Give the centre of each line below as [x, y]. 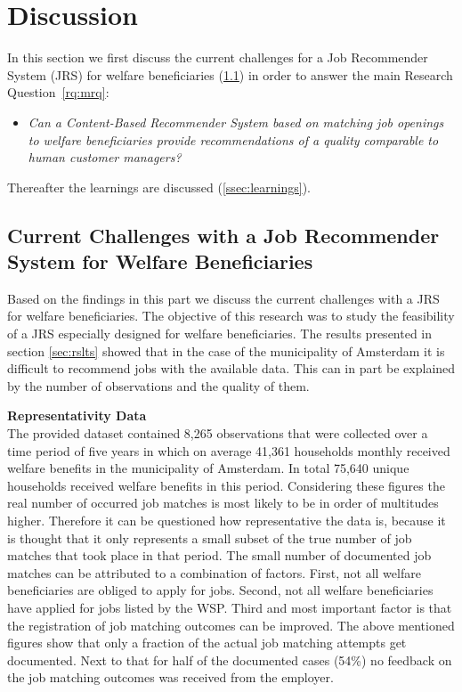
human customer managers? [105, 157]
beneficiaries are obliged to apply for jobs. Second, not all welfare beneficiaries [220, 590]
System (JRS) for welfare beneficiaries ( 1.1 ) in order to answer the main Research [230, 74]
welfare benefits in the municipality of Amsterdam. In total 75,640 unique [208, 468]
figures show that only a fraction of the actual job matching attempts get [207, 643]
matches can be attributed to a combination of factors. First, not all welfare [214, 572]
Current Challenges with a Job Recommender [223, 235]
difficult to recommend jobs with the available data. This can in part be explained [231, 368]
